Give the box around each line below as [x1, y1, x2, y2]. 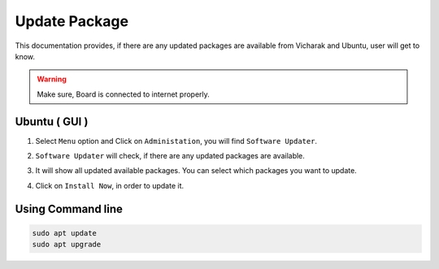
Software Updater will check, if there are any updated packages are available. [35, 151, 305, 161]
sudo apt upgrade [32, 240, 102, 249]
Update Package [15, 12, 129, 30]
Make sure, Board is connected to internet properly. [37, 89, 211, 99]
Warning [37, 74, 67, 85]
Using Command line [15, 202, 124, 215]
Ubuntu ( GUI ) [15, 115, 89, 128]
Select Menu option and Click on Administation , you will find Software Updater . [35, 136, 317, 145]
